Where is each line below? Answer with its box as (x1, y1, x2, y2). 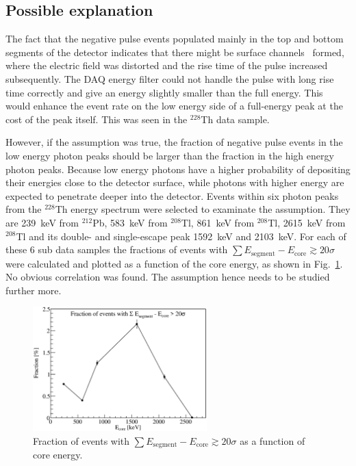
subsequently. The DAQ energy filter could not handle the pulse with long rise (5, 71, 334, 86)
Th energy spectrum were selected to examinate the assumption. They (55, 202, 351, 216)
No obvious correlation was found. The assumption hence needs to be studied (5, 270, 330, 284)
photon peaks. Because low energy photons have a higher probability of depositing (5, 161, 351, 176)
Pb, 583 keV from (92, 215, 168, 229)
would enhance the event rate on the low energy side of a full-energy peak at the (5, 99, 343, 113)
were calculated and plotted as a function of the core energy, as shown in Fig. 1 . (5, 256, 343, 270)
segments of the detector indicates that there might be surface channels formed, (5, 44, 344, 59)
